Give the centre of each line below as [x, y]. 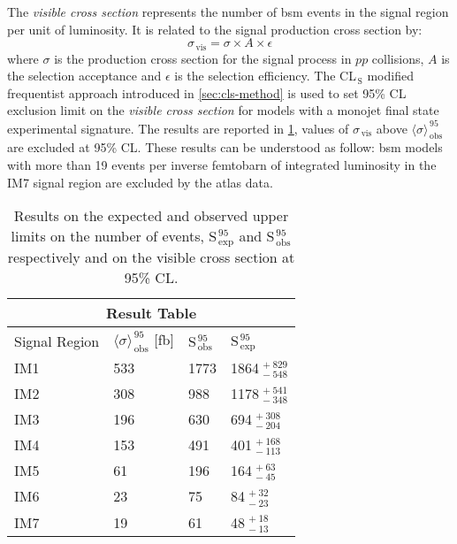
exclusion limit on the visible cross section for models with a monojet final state [223, 110]
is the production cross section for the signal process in [203, 58]
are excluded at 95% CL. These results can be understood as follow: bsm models [225, 147]
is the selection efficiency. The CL [265, 76]
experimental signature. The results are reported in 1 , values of [178, 128]
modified [390, 76]
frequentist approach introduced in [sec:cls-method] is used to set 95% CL [207, 92]
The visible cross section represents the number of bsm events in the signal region [228, 11]
